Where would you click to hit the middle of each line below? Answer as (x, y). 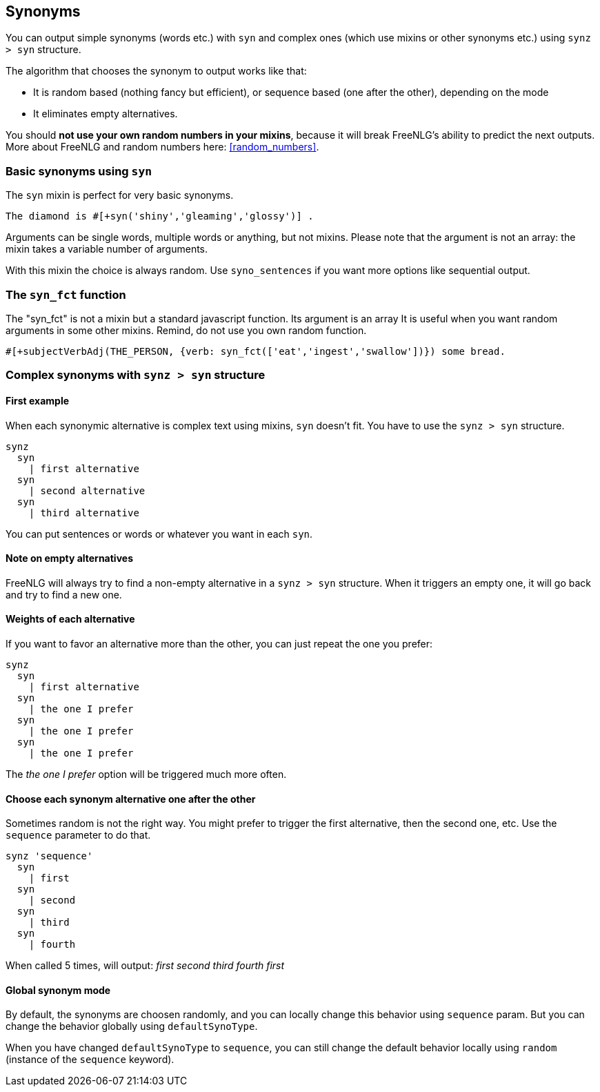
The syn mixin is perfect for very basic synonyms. (120, 195)
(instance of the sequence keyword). (90, 1060)
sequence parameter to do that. (78, 835)
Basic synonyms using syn (79, 171)
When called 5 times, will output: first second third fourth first (145, 966)
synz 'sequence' (49, 856)
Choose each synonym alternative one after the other (131, 799)
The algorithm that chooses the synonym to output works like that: (156, 71)
